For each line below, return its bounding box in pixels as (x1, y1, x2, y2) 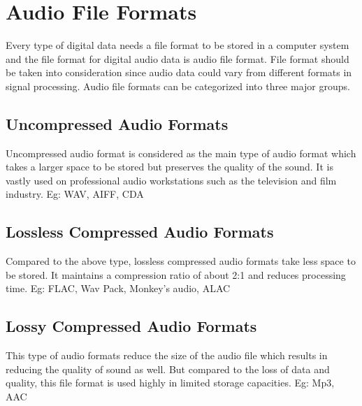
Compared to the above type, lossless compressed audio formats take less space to (6, 254, 356, 268)
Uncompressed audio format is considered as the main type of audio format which (6, 145, 356, 160)
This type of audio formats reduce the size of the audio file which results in (6, 348, 328, 363)
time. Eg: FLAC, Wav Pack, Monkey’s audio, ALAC (6, 281, 231, 296)
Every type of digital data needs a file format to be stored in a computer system (6, 38, 349, 52)
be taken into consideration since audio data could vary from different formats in (6, 65, 352, 80)
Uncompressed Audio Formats (6, 113, 229, 134)
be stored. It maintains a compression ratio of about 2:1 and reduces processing (6, 267, 346, 282)
